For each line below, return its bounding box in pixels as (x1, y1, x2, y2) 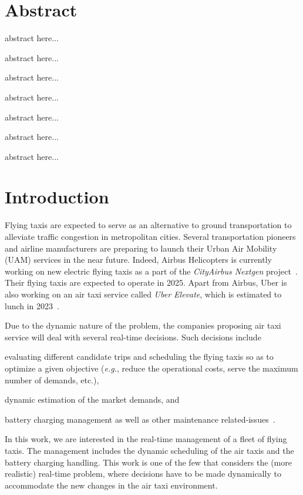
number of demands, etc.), (5, 373, 99, 386)
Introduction (5, 185, 109, 209)
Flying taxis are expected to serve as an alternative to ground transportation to (5, 219, 292, 231)
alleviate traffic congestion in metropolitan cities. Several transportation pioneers (5, 230, 296, 242)
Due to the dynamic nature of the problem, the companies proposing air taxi (5, 319, 281, 332)
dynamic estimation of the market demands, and (5, 393, 180, 406)
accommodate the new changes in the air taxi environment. (5, 479, 218, 491)
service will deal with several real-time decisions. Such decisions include (5, 330, 261, 343)
